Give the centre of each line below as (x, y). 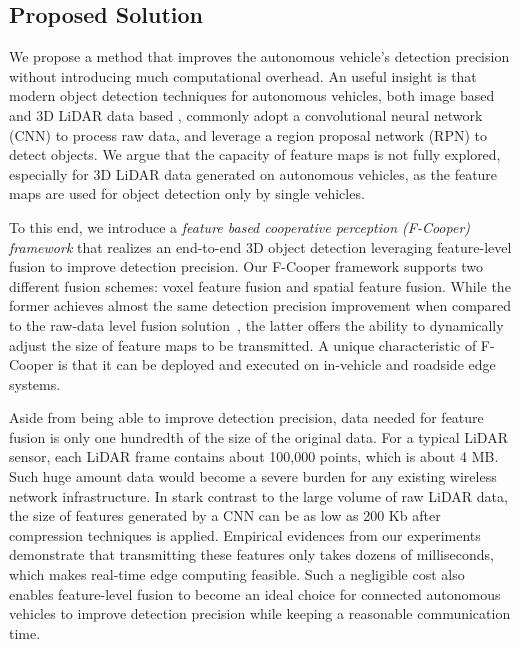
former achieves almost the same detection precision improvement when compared (260, 305)
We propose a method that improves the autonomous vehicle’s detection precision (259, 56)
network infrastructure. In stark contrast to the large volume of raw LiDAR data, (258, 495)
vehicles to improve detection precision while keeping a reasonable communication (260, 613)
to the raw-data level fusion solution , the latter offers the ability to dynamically (256, 324)
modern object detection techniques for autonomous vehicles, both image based (252, 95)
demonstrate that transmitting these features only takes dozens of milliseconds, (251, 554)
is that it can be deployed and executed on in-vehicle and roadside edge (277, 364)
